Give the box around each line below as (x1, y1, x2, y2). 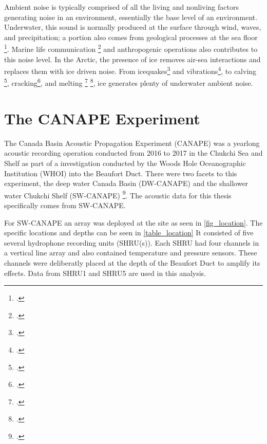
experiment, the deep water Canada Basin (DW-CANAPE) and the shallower (4, 178, 249, 189)
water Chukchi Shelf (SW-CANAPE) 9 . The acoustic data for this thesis (4, 188, 232, 200)
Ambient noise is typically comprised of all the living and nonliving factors (4, 2, 239, 12)
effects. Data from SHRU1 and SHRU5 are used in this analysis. (4, 267, 206, 278)
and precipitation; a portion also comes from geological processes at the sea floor (4, 31, 258, 42)
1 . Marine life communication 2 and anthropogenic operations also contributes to (4, 42, 258, 54)
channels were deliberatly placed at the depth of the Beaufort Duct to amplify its (4, 257, 260, 268)
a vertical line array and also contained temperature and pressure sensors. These (4, 247, 257, 258)
